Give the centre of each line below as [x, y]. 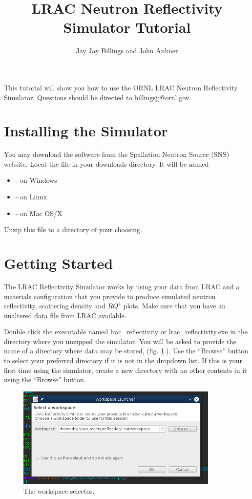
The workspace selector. [59, 490]
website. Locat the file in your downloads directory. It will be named [106, 163]
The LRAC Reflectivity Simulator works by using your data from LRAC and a [122, 286]
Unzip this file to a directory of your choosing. [73, 229]
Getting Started [59, 263]
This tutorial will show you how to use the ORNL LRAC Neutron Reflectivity [121, 87]
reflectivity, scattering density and [55, 306]
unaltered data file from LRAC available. [65, 315]
